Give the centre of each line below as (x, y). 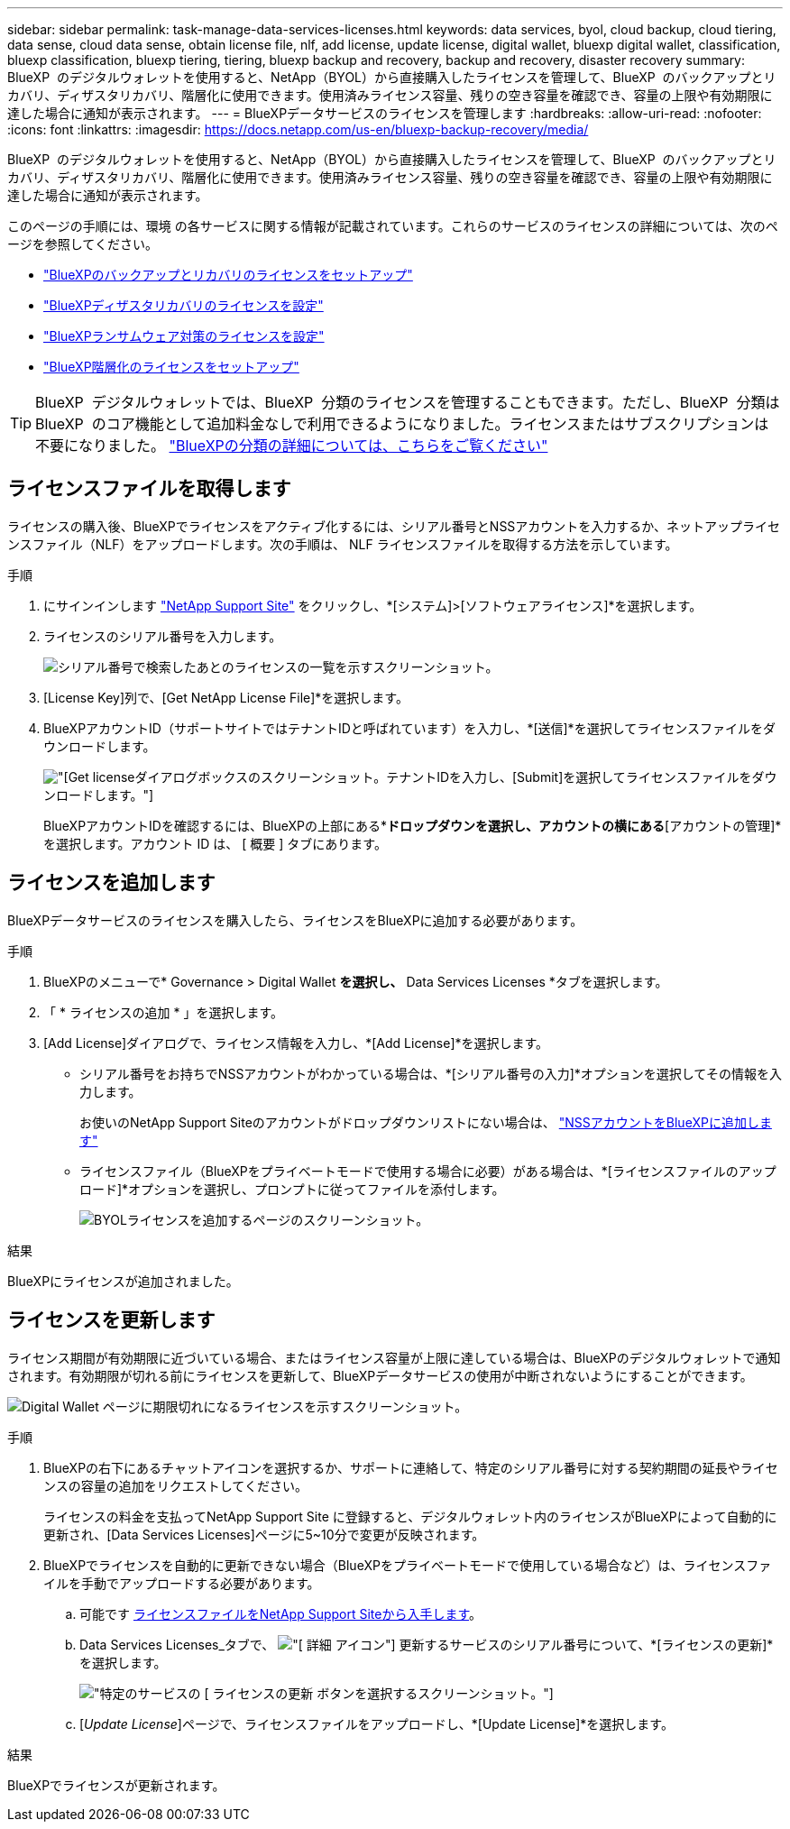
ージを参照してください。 (83, 244)
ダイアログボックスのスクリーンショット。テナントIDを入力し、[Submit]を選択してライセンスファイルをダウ (456, 777)
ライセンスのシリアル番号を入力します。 (163, 636)
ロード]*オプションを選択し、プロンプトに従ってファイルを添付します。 (292, 1189)
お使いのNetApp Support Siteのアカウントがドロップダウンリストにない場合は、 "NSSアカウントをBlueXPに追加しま (426, 1122)
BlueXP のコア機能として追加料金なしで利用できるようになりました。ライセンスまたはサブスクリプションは (402, 424)
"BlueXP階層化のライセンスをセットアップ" (171, 367)
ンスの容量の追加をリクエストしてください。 (175, 1485)
